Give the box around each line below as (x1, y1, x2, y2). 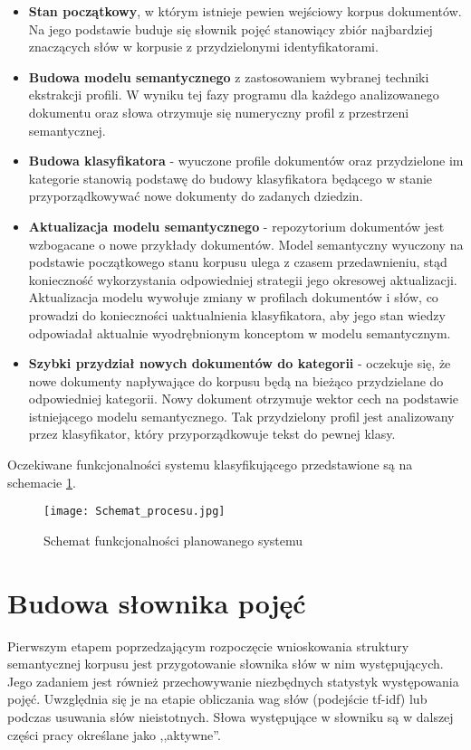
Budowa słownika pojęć (7, 584, 306, 621)
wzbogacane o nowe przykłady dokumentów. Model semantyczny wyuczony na (28, 234, 464, 253)
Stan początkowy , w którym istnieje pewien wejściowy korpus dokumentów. (28, 2, 462, 20)
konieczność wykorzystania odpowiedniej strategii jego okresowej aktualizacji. (28, 270, 457, 289)
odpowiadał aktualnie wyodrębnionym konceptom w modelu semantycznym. (28, 323, 451, 342)
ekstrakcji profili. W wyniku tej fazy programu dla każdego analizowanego (28, 85, 439, 104)
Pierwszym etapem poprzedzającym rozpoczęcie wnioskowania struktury (7, 636, 409, 655)
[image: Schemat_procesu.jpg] (43, 505, 226, 518)
